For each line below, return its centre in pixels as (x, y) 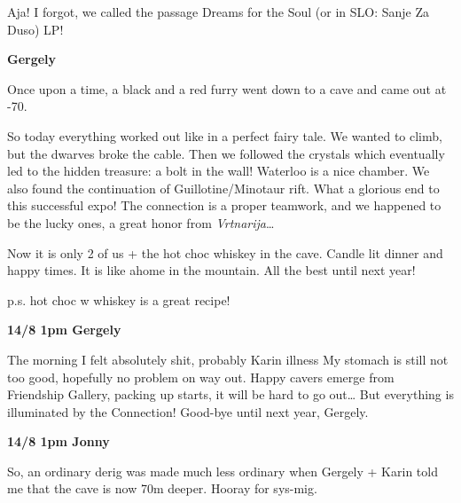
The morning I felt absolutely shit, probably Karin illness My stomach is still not (228, 359)
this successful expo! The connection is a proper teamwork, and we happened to (224, 205)
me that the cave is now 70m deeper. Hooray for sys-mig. (162, 488)
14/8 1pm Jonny (59, 441)
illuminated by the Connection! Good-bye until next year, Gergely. (188, 411)
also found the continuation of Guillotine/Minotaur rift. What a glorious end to (223, 188)
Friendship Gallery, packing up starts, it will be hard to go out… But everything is (230, 394)
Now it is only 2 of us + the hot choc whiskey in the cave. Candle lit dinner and (225, 252)
